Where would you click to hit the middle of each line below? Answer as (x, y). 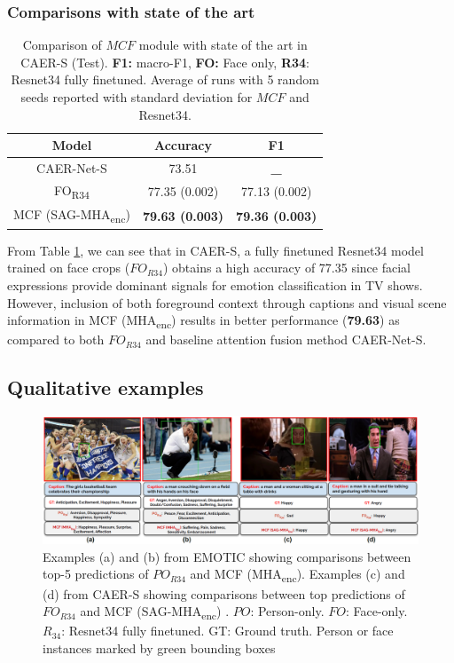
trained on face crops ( (69, 268)
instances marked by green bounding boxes (159, 647)
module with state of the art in (223, 45)
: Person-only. (287, 611)
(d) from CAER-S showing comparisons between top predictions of (224, 593)
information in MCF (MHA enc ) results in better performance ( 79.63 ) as (204, 321)
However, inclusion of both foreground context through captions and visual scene (227, 302)
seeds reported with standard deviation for (137, 97)
